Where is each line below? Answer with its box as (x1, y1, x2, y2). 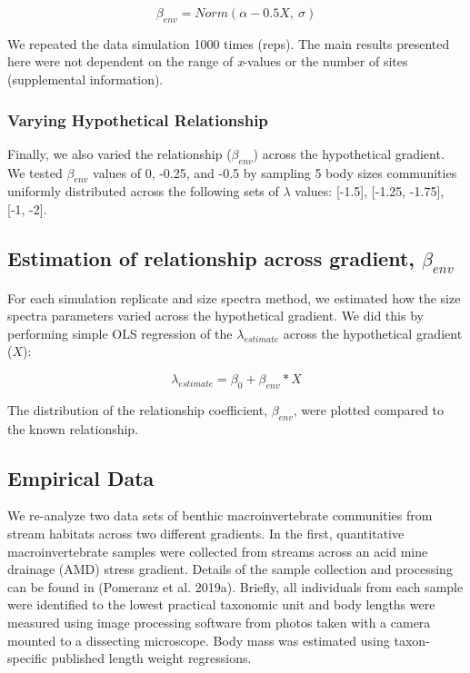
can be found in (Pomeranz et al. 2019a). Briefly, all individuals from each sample (7, 577, 464, 596)
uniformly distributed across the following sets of (7, 182, 279, 201)
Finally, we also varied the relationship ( (7, 144, 232, 163)
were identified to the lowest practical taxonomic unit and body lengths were (7, 595, 435, 614)
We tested (7, 163, 63, 182)
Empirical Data (7, 463, 155, 491)
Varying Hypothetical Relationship (7, 108, 268, 131)
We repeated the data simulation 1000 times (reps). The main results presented (7, 34, 450, 53)
